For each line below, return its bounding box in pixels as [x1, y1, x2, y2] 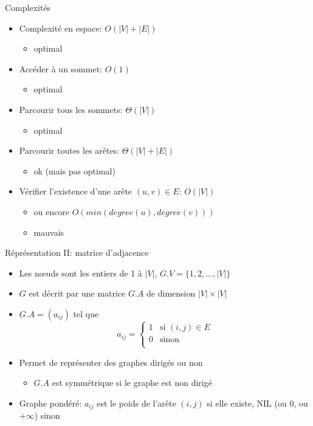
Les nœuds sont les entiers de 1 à [19, 266, 142, 279]
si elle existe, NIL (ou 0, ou [207, 396, 308, 409]
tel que [73, 307, 99, 320]
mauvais [33, 225, 64, 238]
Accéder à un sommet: [19, 62, 102, 75]
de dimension [146, 287, 196, 300]
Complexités [5, 1, 51, 13]
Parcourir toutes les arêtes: [19, 144, 120, 157]
